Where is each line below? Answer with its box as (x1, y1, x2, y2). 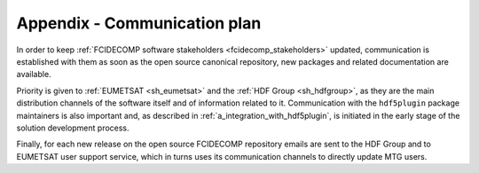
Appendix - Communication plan (16, 13, 262, 33)
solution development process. (16, 122, 130, 133)
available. (16, 69, 52, 80)
